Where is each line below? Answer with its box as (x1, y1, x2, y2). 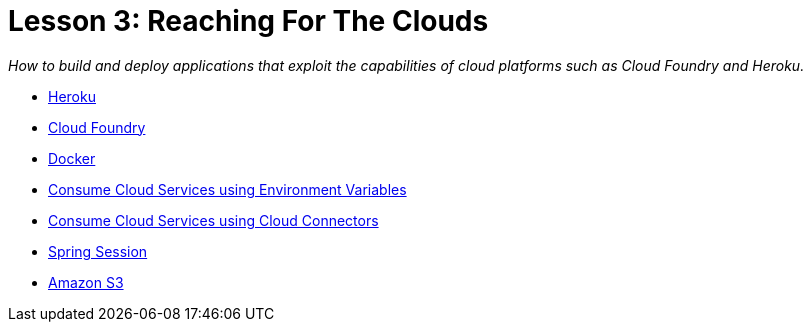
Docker (48, 149, 96, 167)
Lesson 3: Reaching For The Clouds (8, 4, 489, 38)
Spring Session (48, 242, 148, 260)
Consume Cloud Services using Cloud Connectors (48, 211, 379, 229)
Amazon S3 (48, 273, 124, 291)
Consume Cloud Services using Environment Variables (48, 180, 407, 198)
